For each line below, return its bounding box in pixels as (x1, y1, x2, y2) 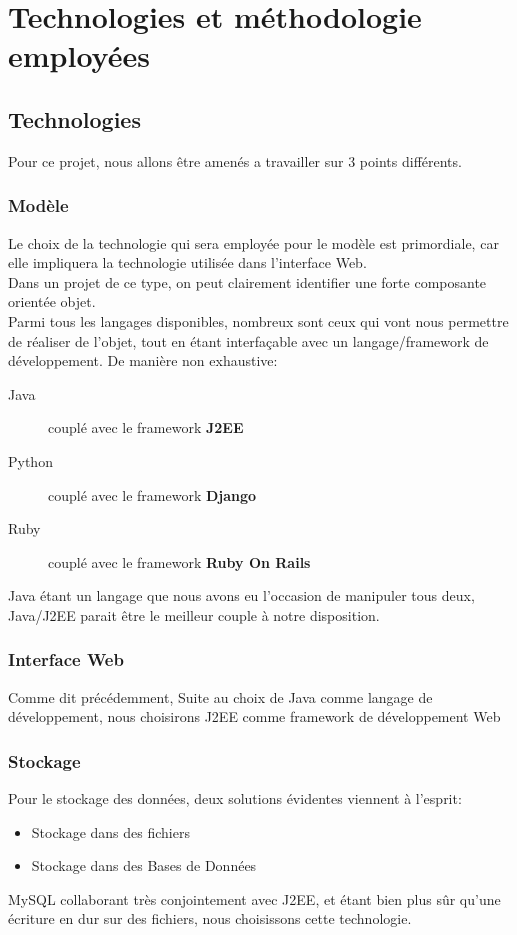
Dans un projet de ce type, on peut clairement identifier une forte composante (8, 271, 487, 292)
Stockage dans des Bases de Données (31, 855, 257, 876)
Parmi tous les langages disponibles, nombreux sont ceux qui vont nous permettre (8, 310, 509, 331)
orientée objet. (8, 291, 96, 312)
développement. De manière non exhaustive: (8, 350, 278, 371)
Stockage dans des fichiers (31, 821, 190, 842)
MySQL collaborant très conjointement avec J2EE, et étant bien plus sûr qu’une (8, 888, 501, 909)
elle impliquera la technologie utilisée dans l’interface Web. (8, 252, 367, 273)
